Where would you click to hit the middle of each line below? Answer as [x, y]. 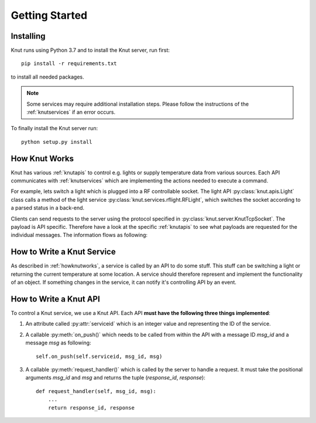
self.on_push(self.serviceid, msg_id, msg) [99, 356]
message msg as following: [58, 343]
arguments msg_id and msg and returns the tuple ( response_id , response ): [116, 378]
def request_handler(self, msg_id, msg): [96, 391]
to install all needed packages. [47, 77]
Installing [28, 36]
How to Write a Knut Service [63, 252]
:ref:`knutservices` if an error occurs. [71, 112]
